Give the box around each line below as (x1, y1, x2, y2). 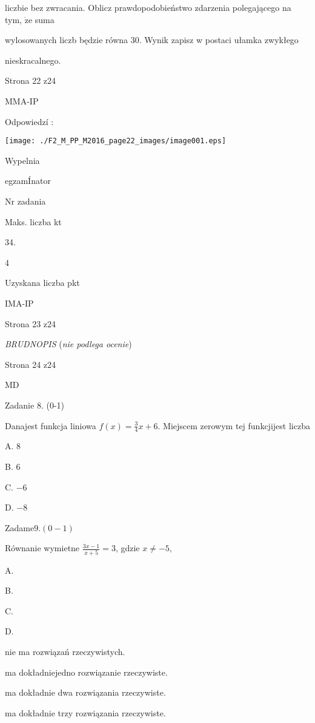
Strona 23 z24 (5, 317, 56, 330)
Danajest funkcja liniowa (5, 419, 96, 432)
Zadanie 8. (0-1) (5, 398, 64, 411)
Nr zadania (5, 195, 46, 207)
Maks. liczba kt (5, 215, 62, 228)
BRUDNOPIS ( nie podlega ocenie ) (5, 338, 132, 350)
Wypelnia (5, 154, 40, 166)
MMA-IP (5, 94, 39, 107)
